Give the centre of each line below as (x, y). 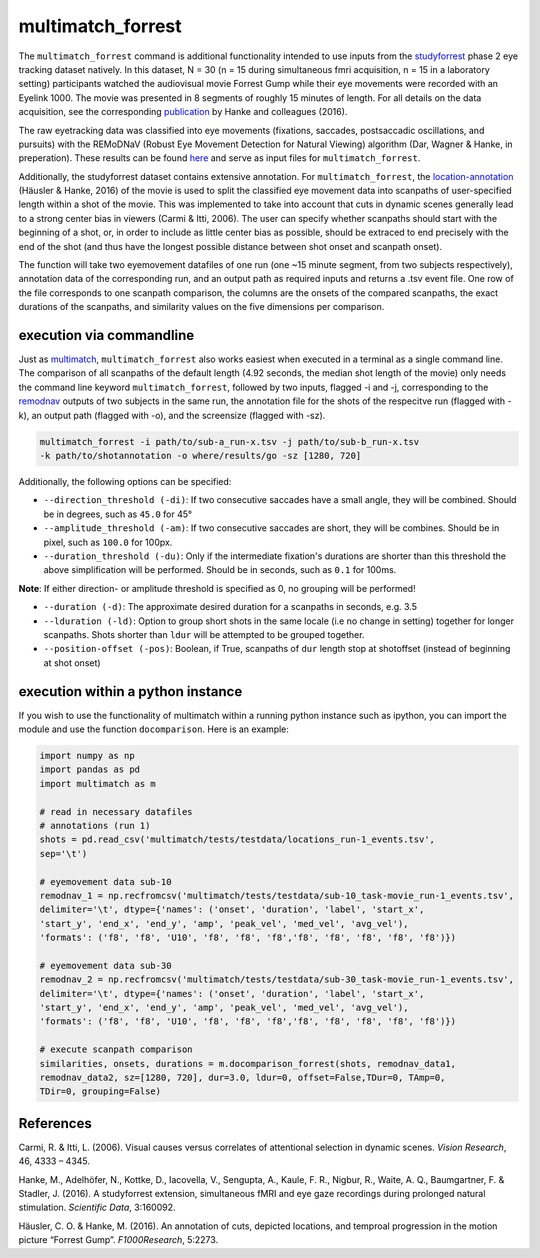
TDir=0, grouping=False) (100, 1091)
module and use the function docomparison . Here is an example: (154, 729)
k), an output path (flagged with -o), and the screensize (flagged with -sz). (172, 415)
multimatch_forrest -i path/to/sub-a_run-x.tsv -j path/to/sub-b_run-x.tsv (229, 441)
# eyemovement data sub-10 (105, 881)
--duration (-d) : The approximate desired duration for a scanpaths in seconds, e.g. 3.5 (230, 607)
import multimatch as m (98, 783)
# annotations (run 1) (95, 825)
